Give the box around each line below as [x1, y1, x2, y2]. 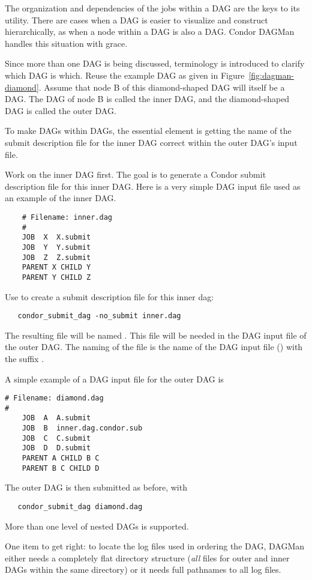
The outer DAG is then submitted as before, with [5, 481, 187, 494]
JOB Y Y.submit [22, 243, 91, 252]
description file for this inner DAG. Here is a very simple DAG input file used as [5, 180, 301, 192]
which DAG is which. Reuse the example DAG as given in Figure [5, 68, 245, 81]
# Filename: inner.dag [22, 213, 112, 222]
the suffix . [5, 352, 44, 364]
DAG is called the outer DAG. [5, 104, 116, 116]
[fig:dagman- [248, 68, 294, 81]
